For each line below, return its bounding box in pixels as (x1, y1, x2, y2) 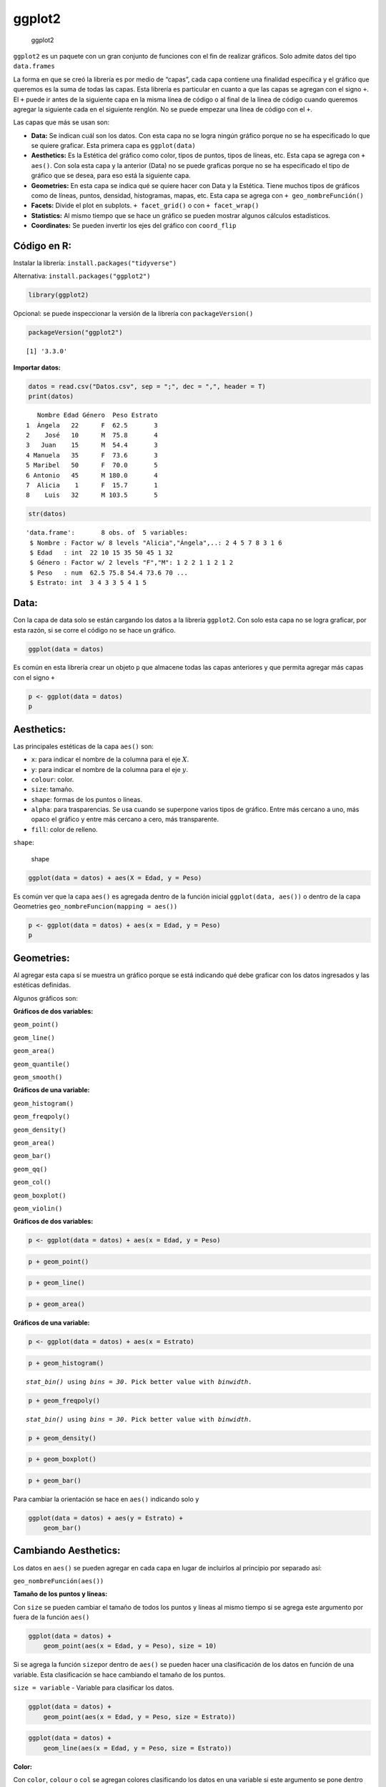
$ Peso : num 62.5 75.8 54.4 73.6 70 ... (29, 568, 189, 577)
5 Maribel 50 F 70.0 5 (26, 461, 159, 470)
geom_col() (13, 1178, 51, 1187)
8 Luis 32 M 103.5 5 (26, 491, 159, 500)
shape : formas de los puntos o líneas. (31, 795, 143, 803)
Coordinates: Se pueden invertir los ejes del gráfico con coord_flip (31, 222, 237, 230)
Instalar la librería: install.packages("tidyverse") (13, 259, 177, 267)
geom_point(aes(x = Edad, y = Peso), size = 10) (43, 1642, 217, 1650)
